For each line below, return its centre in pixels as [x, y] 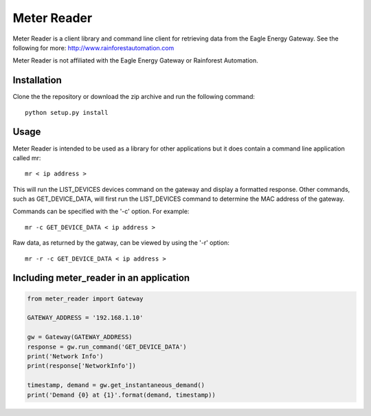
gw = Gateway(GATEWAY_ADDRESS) [80, 337]
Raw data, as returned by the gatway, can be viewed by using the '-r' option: [121, 243]
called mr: [27, 157]
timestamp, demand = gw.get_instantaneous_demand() [116, 385]
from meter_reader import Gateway [85, 298]
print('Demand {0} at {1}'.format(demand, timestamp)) [121, 395]
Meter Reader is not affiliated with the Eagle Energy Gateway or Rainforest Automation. [135, 61]
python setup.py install [67, 112]
